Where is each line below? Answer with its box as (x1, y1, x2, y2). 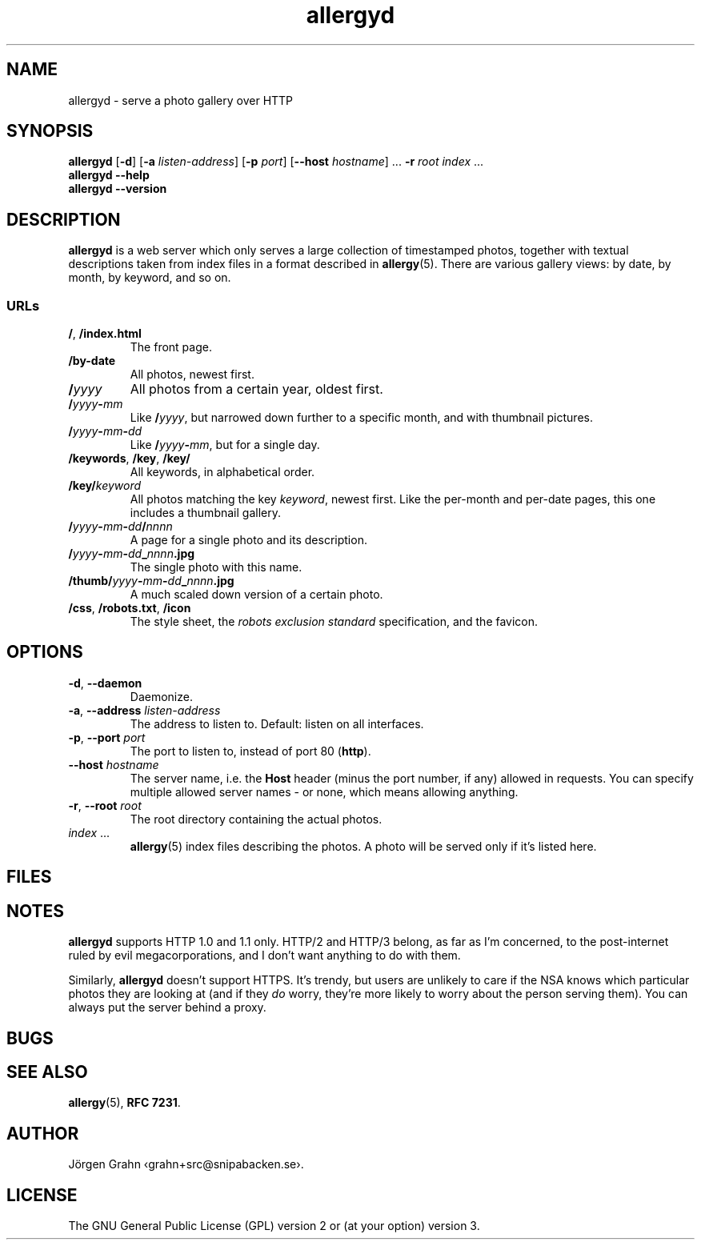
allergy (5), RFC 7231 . (68, 1096, 181, 1110)
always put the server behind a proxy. (68, 1000, 266, 1015)
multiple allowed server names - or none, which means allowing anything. (130, 784, 519, 799)
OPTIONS (6, 642, 83, 663)
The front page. (130, 340, 212, 355)
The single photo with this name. (130, 560, 302, 575)
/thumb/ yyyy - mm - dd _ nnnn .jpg (68, 574, 234, 588)
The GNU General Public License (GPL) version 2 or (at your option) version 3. (68, 1219, 480, 1233)
